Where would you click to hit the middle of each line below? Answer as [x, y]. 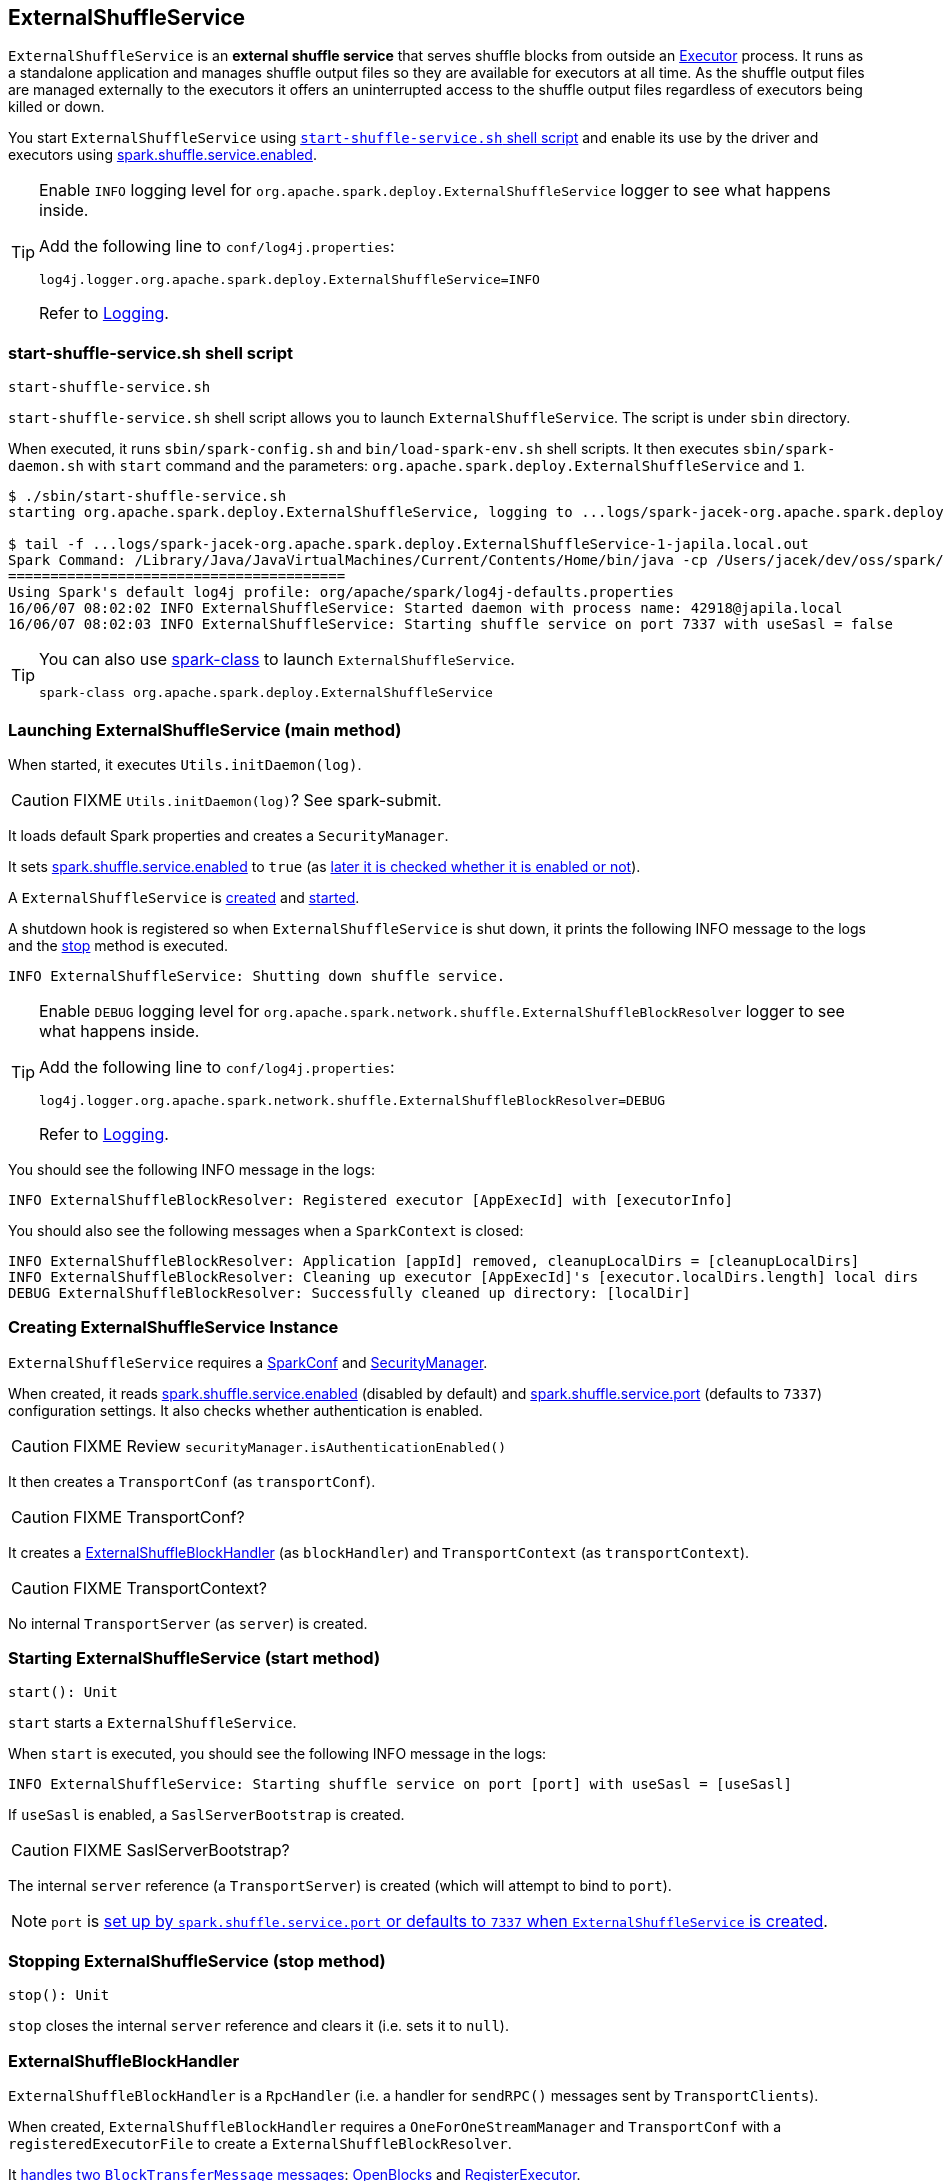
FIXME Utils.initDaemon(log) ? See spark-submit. [257, 799]
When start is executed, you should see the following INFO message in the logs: [277, 1754]
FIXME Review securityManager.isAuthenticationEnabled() [290, 1445]
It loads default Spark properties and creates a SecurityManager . [228, 835]
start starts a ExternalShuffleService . [152, 1723]
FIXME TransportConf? [159, 1516]
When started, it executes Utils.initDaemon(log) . [185, 764]
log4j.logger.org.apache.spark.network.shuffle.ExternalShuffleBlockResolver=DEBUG [352, 1100]
